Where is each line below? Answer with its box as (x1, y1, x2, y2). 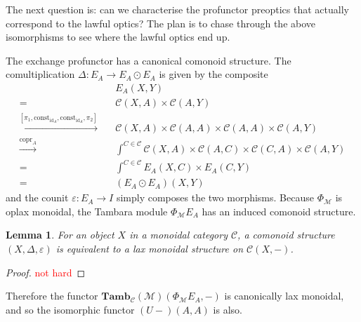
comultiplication (6, 67, 75, 81)
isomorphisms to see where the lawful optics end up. (6, 29, 230, 44)
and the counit (6, 190, 69, 205)
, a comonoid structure (237, 227, 335, 242)
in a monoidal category (129, 227, 228, 242)
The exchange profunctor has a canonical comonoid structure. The (6, 53, 291, 67)
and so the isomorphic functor (6, 302, 135, 316)
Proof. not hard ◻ (6, 264, 86, 279)
